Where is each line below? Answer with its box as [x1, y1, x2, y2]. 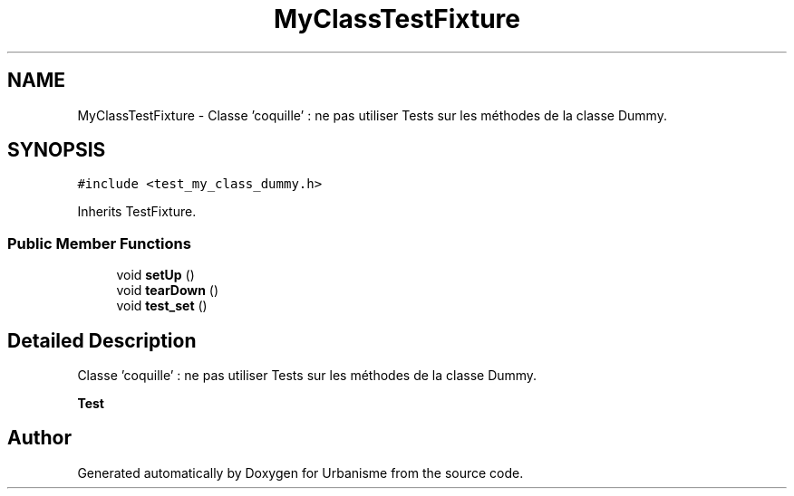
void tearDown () [116, 282, 219, 299]
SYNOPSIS [7, 138, 106, 162]
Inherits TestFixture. [77, 204, 197, 220]
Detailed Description [7, 329, 197, 352]
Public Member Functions [7, 234, 191, 253]
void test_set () [116, 298, 208, 314]
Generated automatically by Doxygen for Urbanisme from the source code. [77, 464, 524, 481]
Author [7, 426, 72, 450]
